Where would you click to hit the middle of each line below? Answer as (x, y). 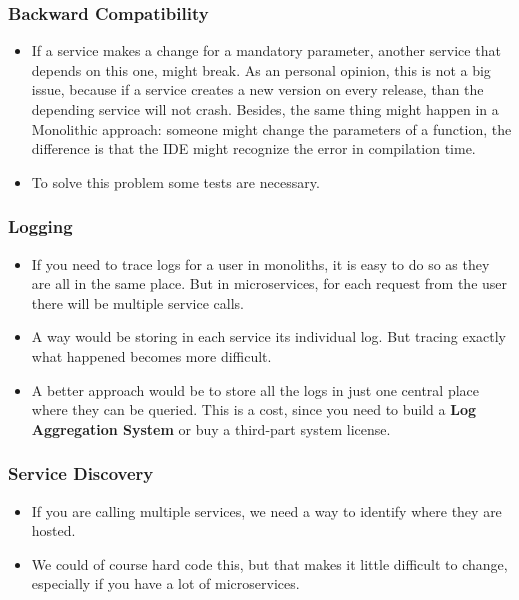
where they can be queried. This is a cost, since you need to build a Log (253, 409)
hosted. (53, 530)
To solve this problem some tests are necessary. (175, 181)
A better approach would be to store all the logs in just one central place (255, 389)
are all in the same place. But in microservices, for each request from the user (269, 283)
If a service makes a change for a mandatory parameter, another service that (266, 50)
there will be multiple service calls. (137, 302)
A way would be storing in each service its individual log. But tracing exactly (269, 336)
